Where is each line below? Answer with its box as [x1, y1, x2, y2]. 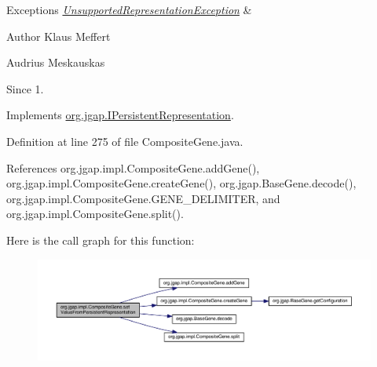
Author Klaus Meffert [6, 27, 111, 44]
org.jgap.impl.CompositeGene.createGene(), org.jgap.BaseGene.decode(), [6, 175, 357, 191]
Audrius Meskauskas [6, 54, 105, 71]
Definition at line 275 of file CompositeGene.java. [6, 133, 243, 149]
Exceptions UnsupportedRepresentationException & [6, 2, 252, 17]
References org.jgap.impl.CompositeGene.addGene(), [6, 159, 260, 176]
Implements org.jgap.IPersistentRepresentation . [6, 107, 234, 123]
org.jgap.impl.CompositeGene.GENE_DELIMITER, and [6, 190, 280, 206]
